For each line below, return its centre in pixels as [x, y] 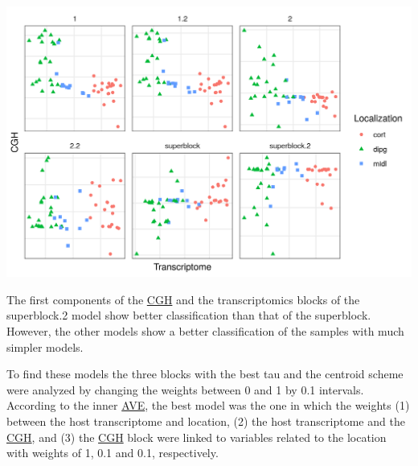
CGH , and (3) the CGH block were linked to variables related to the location [197, 437]
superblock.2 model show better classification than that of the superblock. [189, 315]
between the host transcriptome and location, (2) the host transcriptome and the [206, 421]
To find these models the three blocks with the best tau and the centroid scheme [205, 374]
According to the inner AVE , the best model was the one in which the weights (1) [208, 405]
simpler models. [45, 346]
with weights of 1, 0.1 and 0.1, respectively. [113, 453]
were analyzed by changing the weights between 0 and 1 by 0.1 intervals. [185, 389]
